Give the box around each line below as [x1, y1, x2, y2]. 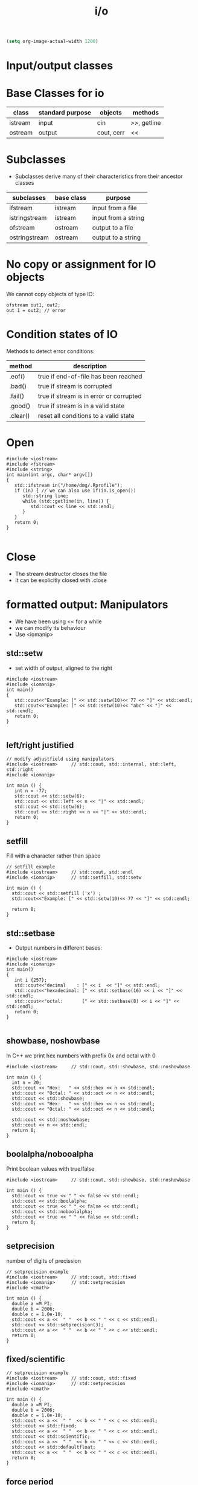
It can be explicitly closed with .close [14, 577, 107, 584]
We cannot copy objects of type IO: [6, 291, 95, 298]
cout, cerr [97, 128, 125, 137]
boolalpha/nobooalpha [6, 1149, 94, 1159]
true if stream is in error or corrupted [37, 392, 142, 400]
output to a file [92, 223, 134, 232]
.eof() [9, 372, 25, 380]
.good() [9, 402, 31, 410]
